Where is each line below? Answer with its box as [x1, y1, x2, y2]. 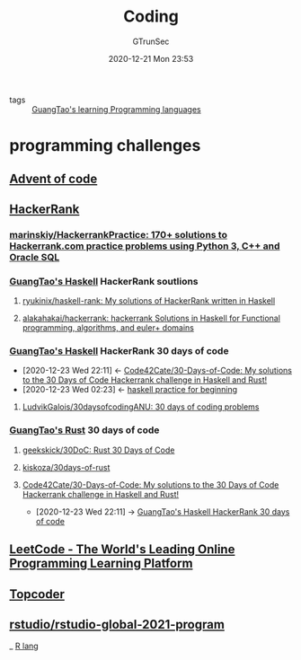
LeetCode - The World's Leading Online [9, 541, 235, 558]
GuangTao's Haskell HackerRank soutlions [9, 275, 199, 287]
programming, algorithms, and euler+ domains [22, 322, 195, 333]
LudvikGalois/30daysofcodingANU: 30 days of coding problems [22, 401, 260, 412]
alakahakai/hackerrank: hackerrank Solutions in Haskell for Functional [22, 312, 281, 324]
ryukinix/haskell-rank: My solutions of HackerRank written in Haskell [22, 295, 276, 306]
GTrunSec [132, 36, 170, 47]
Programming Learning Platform [9, 556, 193, 571]
